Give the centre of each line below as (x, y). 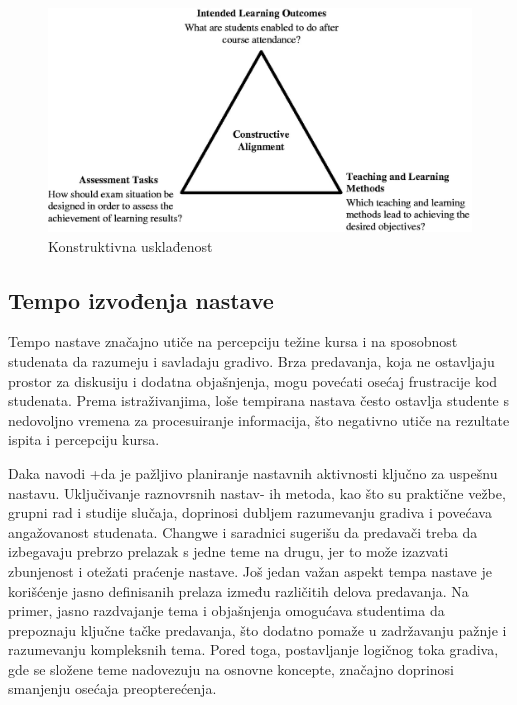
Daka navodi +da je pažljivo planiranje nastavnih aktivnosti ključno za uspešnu (253, 472)
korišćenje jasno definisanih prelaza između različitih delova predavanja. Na (238, 590)
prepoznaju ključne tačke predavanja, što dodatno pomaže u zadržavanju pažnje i (257, 629)
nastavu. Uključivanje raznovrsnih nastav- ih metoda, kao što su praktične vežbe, (257, 492)
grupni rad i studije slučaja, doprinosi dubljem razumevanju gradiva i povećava (250, 512)
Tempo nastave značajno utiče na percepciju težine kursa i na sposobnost (233, 341)
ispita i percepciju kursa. (84, 439)
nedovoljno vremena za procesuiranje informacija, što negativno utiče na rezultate (259, 419)
